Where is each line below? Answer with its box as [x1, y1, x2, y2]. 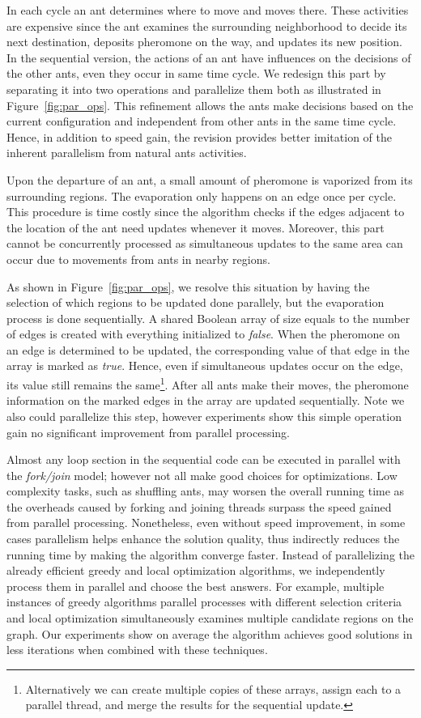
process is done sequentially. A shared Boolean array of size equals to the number [6, 309, 410, 326]
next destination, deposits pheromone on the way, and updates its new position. [6, 33, 402, 50]
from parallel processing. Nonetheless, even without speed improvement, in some [6, 514, 406, 531]
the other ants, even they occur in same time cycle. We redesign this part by [6, 65, 386, 82]
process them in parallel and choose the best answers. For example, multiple [6, 577, 385, 594]
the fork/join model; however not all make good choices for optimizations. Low [6, 466, 398, 483]
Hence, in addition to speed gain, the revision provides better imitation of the [6, 128, 392, 145]
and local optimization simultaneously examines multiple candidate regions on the [6, 610, 414, 627]
